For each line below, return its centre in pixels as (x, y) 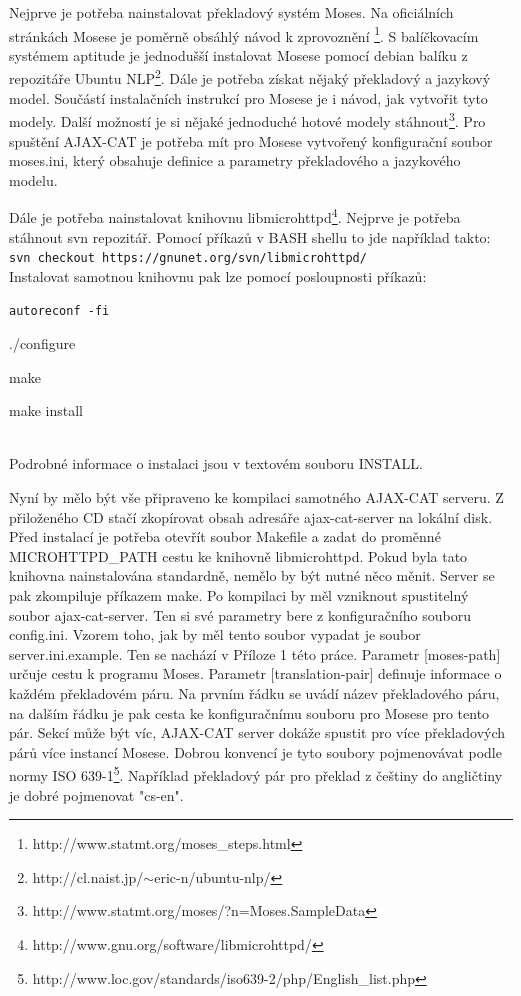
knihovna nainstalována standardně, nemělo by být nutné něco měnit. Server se (252, 575)
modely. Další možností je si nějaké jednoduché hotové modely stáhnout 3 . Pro (247, 119)
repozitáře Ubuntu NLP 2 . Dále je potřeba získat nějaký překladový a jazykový (250, 77)
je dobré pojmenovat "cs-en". (96, 794)
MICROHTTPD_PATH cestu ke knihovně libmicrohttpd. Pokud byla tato (238, 555)
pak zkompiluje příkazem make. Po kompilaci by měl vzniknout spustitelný (239, 595)
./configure (42, 343)
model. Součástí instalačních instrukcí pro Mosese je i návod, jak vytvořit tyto (248, 97)
